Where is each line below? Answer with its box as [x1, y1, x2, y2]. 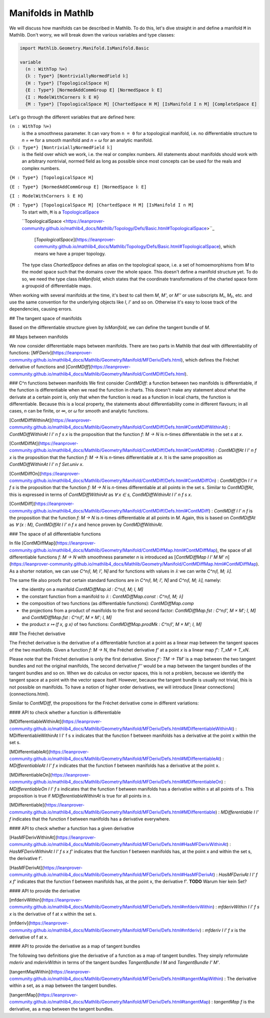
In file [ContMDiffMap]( [9, 540, 57, 546]
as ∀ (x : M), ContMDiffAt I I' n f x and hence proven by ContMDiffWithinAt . [9, 521, 163, 527]
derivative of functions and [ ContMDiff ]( [9, 364, 92, 370]
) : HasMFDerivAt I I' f [213, 871, 257, 877]
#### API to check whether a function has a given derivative [9, 825, 134, 831]
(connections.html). [9, 690, 49, 697]
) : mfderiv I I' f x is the [199, 927, 246, 933]
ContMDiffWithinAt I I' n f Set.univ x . [9, 461, 84, 467]
